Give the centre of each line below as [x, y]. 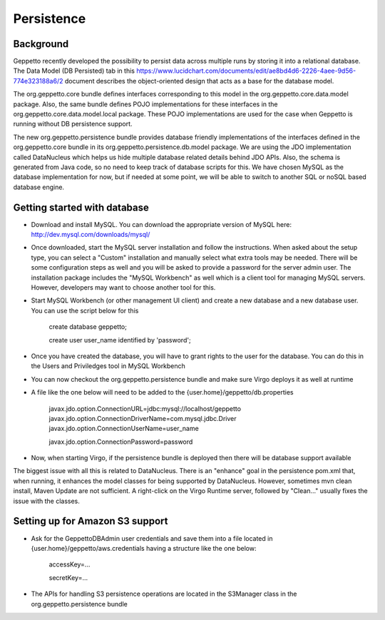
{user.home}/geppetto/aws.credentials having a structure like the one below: [144, 548]
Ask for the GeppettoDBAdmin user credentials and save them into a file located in [152, 538]
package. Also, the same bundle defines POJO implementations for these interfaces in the [145, 104]
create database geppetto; [88, 327]
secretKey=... [68, 577]
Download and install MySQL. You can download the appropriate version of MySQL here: [161, 224]
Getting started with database [81, 207]
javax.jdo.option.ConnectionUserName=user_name [124, 429]
